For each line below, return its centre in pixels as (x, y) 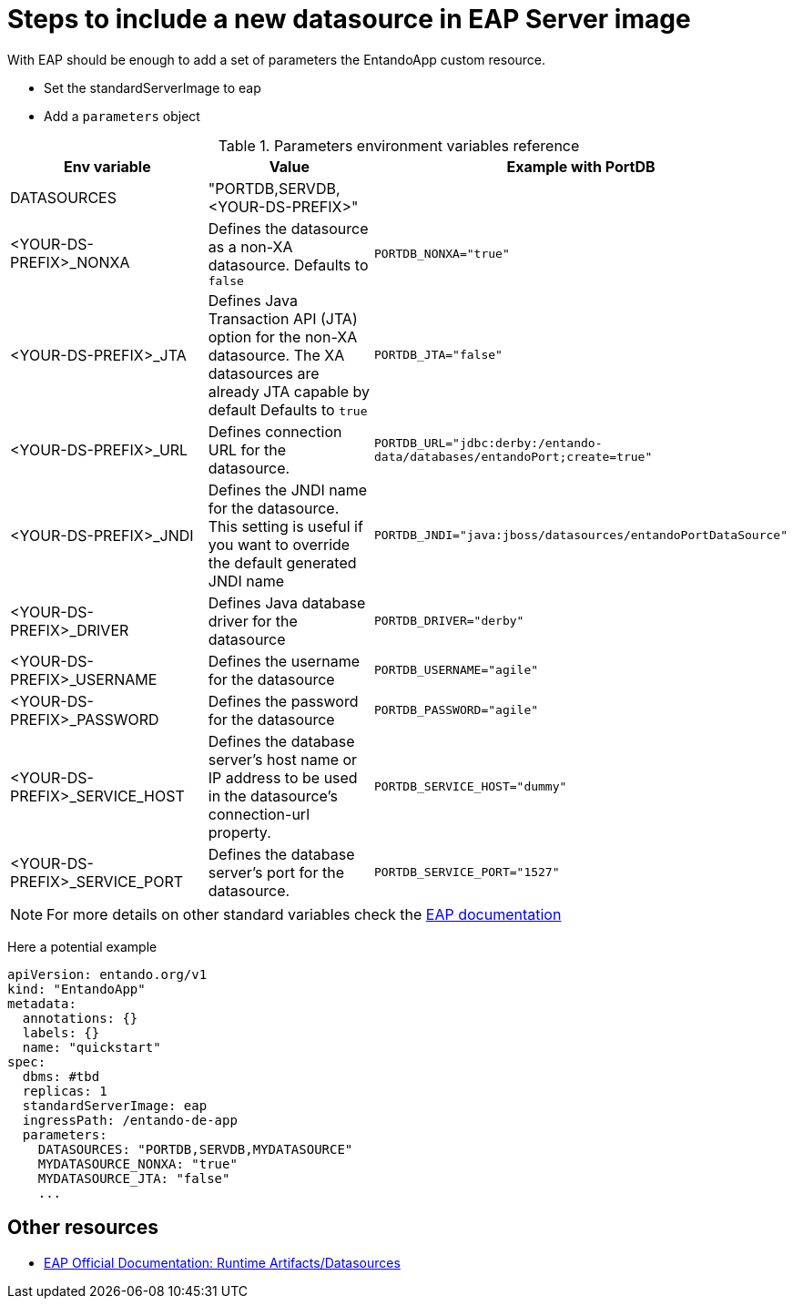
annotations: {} (80, 1018)
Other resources (83, 1228)
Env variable (107, 166)
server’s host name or (283, 759)
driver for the (253, 621)
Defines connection (275, 431)
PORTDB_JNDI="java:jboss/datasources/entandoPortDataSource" (581, 536)
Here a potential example (82, 946)
